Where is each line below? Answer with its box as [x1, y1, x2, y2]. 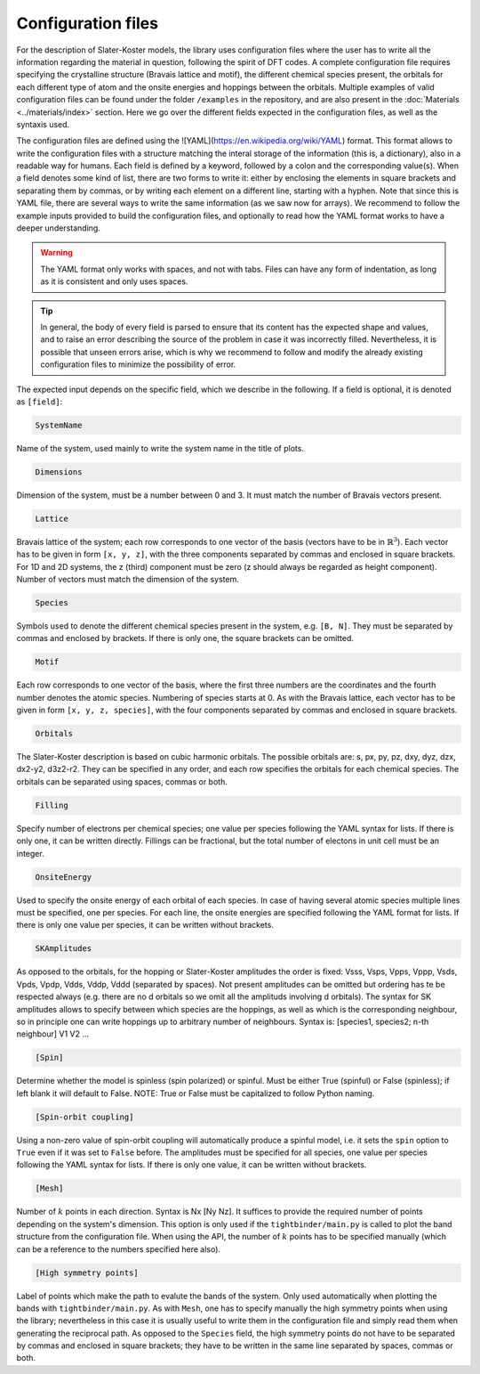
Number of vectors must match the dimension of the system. [16, 574, 239, 584]
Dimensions [35, 467, 83, 476]
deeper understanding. [16, 223, 101, 233]
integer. [16, 848, 44, 858]
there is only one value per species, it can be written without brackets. [16, 920, 275, 931]
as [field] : [16, 396, 63, 407]
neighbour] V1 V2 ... [16, 1028, 89, 1039]
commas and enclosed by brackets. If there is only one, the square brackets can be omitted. [16, 633, 355, 644]
